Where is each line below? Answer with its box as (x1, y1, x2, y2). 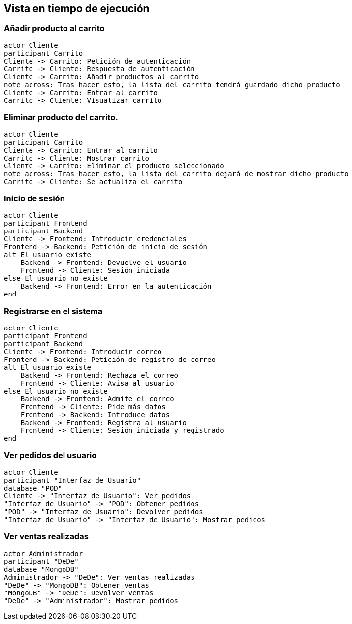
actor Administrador (4, 549, 83, 558)
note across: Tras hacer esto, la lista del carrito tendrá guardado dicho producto (4, 80, 340, 89)
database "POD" (4, 484, 63, 492)
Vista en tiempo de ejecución (4, 2, 150, 15)
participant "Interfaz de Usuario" (4, 476, 141, 484)
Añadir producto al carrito (4, 23, 105, 33)
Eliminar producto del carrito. (4, 112, 118, 123)
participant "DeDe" (4, 557, 79, 565)
